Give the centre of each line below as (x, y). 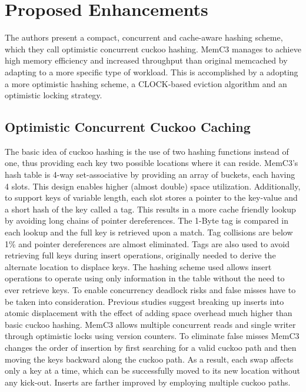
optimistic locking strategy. (54, 95)
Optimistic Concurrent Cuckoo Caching (128, 127)
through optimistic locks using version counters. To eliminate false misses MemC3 (152, 336)
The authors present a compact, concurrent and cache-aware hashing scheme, (144, 37)
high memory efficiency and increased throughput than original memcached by (146, 60)
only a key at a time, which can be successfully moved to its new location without (152, 371)
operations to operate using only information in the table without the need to (145, 278)
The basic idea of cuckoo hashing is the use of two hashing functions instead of (147, 151)
